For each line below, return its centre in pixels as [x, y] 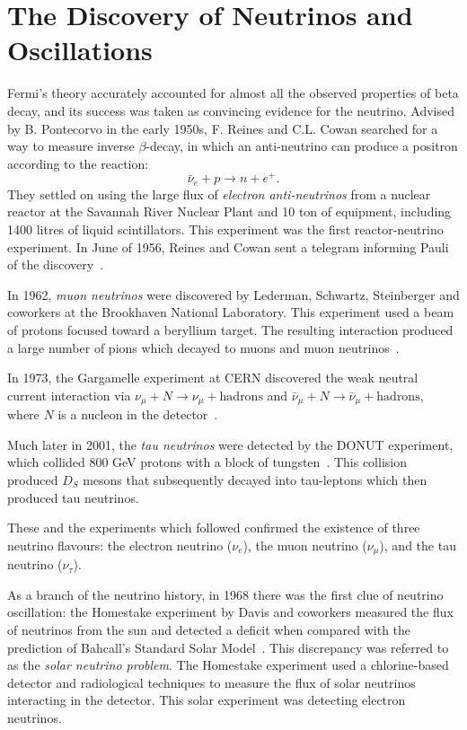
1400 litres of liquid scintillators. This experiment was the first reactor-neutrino [225, 229]
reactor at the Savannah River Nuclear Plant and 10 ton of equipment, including [229, 211]
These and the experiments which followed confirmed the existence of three [214, 528]
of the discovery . [56, 264]
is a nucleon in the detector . [138, 414]
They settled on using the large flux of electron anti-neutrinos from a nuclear [219, 193]
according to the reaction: [78, 163]
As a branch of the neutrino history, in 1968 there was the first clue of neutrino [225, 594]
